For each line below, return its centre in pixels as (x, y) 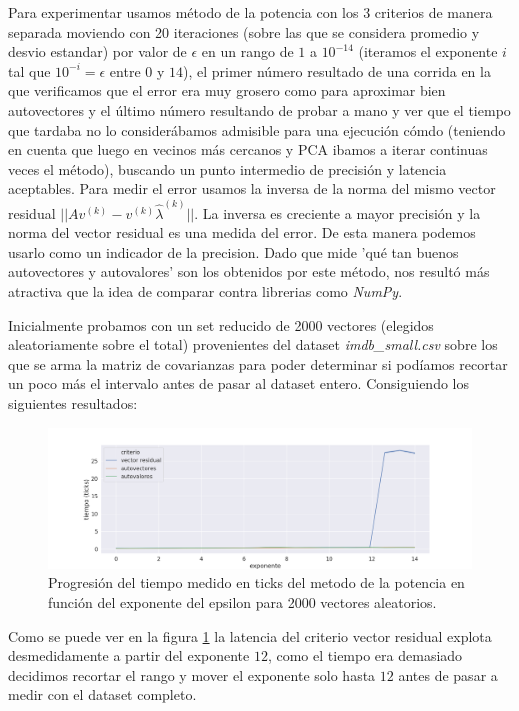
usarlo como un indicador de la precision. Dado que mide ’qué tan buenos (233, 251)
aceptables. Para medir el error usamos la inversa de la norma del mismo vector (252, 188)
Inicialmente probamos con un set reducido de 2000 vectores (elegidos (221, 324)
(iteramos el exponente (428, 51)
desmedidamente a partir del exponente (129, 655)
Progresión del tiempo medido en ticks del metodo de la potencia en (256, 582)
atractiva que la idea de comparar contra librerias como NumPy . (205, 290)
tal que (29, 70)
